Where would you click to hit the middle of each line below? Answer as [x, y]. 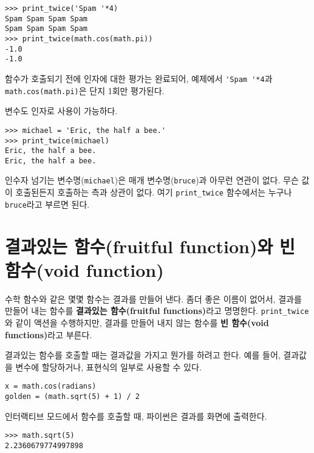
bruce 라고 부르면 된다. [47, 204]
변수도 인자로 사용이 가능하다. [61, 111]
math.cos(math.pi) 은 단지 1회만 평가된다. [85, 90]
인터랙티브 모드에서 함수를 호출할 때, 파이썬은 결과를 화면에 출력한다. [136, 416]
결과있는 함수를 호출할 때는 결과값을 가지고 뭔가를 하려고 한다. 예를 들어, [143, 355]
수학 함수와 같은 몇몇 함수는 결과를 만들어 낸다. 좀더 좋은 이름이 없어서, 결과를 [153, 298]
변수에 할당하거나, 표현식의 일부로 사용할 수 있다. [108, 366]
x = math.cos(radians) [51, 387]
